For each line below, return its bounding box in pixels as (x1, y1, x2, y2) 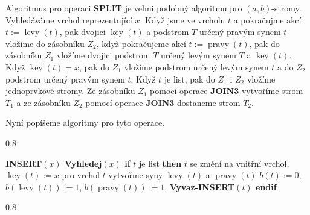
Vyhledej (65, 157, 102, 169)
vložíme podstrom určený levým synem (124, 60, 269, 73)
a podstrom (146, 25, 189, 38)
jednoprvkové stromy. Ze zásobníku (5, 84, 135, 97)
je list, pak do (164, 72, 215, 85)
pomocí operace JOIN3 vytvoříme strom (150, 84, 303, 97)
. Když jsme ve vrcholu (140, 13, 225, 26)
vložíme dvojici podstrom (56, 49, 150, 61)
